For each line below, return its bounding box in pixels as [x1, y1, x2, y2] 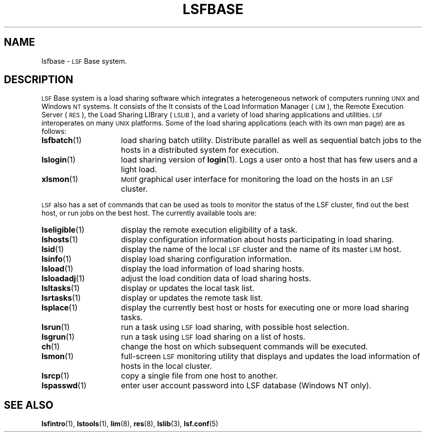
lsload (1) [41, 264, 73, 274]
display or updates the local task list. [121, 283, 255, 293]
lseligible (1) [41, 225, 85, 235]
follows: [41, 127, 67, 136]
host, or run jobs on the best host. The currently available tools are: [41, 209, 257, 218]
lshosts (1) [41, 235, 78, 245]
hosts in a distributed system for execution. [121, 145, 279, 155]
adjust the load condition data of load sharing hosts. [121, 273, 311, 284]
